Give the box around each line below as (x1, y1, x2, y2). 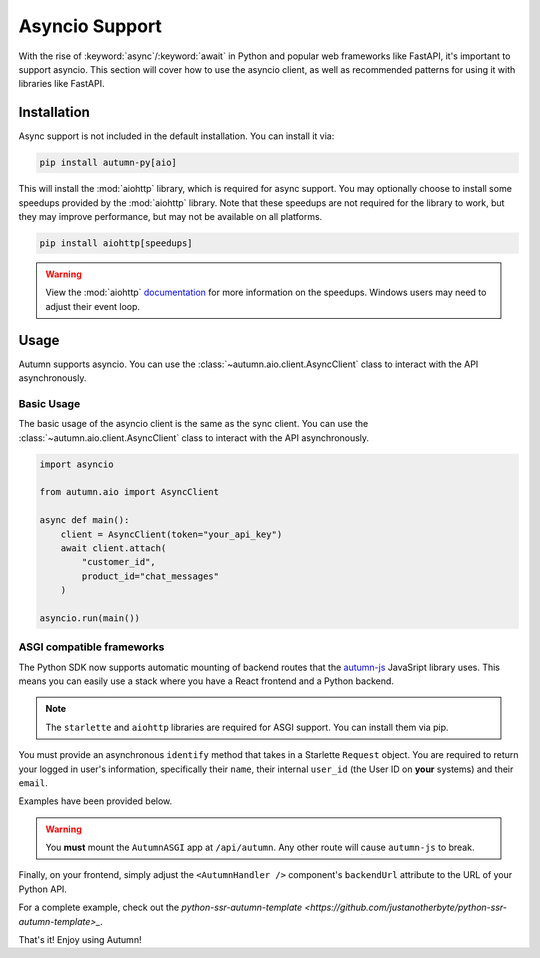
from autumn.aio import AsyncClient (39, 486, 220, 498)
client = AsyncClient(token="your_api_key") (60, 528, 283, 540)
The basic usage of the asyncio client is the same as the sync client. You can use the (18, 418, 369, 430)
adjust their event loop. (45, 300, 140, 312)
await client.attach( (60, 542, 167, 554)
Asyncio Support (18, 15, 162, 37)
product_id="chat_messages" (81, 570, 220, 582)
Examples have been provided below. (18, 795, 173, 807)
